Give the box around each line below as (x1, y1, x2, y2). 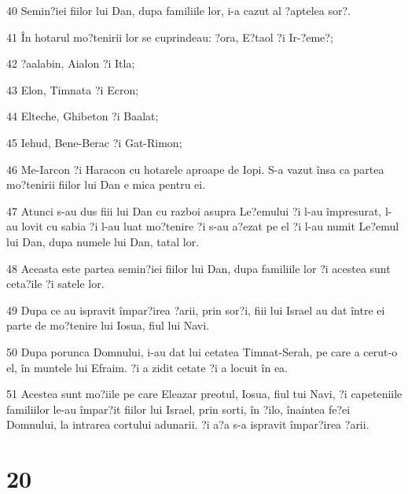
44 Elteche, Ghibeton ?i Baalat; (6, 108, 159, 124)
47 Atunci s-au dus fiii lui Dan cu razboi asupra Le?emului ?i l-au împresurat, (6, 202, 382, 219)
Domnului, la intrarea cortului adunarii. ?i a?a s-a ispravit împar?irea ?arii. (6, 416, 369, 433)
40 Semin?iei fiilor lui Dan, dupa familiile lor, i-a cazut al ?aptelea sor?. (6, 2, 351, 18)
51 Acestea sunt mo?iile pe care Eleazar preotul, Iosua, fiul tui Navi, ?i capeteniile (6, 385, 402, 402)
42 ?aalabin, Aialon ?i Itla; (6, 55, 135, 72)
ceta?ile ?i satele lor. (6, 275, 105, 292)
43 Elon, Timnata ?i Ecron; (6, 81, 139, 98)
